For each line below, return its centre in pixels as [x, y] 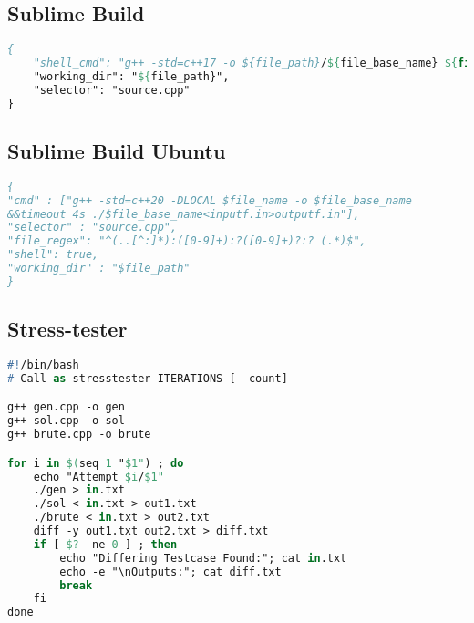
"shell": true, [53, 255]
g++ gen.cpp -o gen [66, 407]
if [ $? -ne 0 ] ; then [105, 544]
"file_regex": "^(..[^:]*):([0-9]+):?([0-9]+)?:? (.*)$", [187, 241]
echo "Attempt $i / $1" [98, 477]
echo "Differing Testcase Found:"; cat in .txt [203, 558]
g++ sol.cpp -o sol [66, 421]
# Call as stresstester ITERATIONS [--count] [148, 378]
